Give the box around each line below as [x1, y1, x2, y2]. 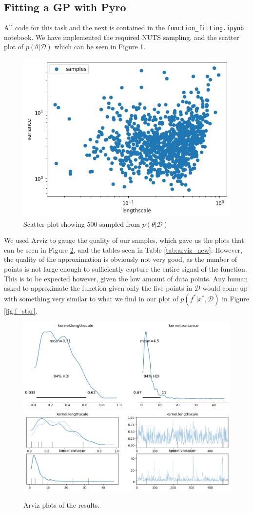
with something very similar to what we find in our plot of [4, 293, 178, 303]
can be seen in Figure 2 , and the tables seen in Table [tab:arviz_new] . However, [4, 244, 242, 255]
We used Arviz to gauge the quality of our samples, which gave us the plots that [4, 235, 244, 245]
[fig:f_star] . [4, 305, 38, 316]
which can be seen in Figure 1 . [54, 41, 146, 52]
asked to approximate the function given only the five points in [4, 283, 192, 293]
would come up [202, 283, 248, 293]
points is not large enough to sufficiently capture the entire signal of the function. [4, 264, 247, 274]
